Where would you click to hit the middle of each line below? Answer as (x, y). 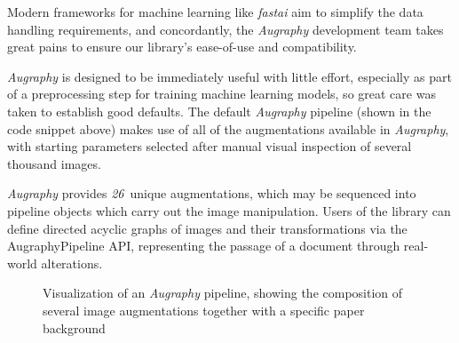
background (74, 327)
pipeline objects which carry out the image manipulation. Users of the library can (229, 210)
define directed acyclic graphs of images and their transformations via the (207, 228)
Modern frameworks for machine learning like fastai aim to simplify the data (215, 12)
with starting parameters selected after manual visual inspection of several (210, 146)
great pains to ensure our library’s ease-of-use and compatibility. (182, 47)
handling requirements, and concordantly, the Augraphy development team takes (226, 29)
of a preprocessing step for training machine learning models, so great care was (222, 94)
